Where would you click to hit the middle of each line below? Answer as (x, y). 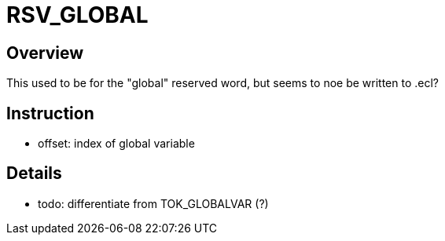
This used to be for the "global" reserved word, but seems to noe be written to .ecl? (222, 83)
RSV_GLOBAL (77, 15)
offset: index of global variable (116, 144)
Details (34, 173)
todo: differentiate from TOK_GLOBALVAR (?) (153, 203)
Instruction (50, 113)
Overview (45, 53)
